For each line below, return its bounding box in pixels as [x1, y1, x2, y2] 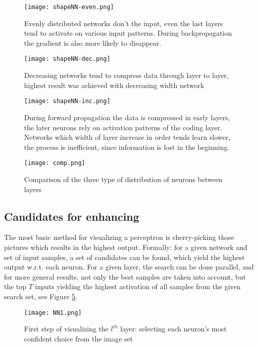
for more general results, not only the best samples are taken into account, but [4, 271, 246, 282]
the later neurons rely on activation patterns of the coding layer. [24, 122, 222, 132]
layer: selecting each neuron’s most [120, 323, 227, 334]
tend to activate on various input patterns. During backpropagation [24, 28, 232, 38]
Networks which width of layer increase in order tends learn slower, [24, 132, 230, 142]
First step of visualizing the [24, 323, 109, 334]
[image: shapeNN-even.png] [24, 4, 114, 11]
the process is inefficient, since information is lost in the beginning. [24, 141, 229, 152]
